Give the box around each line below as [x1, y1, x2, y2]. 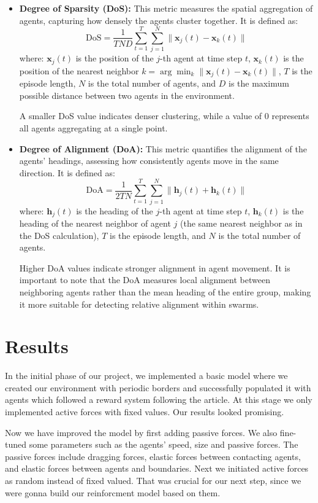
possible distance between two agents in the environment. [19, 88, 235, 101]
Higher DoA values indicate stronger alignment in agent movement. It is [19, 261, 290, 274]
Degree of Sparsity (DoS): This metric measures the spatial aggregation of [19, 2, 313, 14]
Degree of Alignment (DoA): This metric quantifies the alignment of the [19, 142, 307, 155]
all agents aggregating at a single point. [19, 122, 168, 134]
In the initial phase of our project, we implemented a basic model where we [5, 369, 288, 382]
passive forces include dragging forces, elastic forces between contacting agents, [5, 450, 301, 462]
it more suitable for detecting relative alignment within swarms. [19, 297, 259, 310]
